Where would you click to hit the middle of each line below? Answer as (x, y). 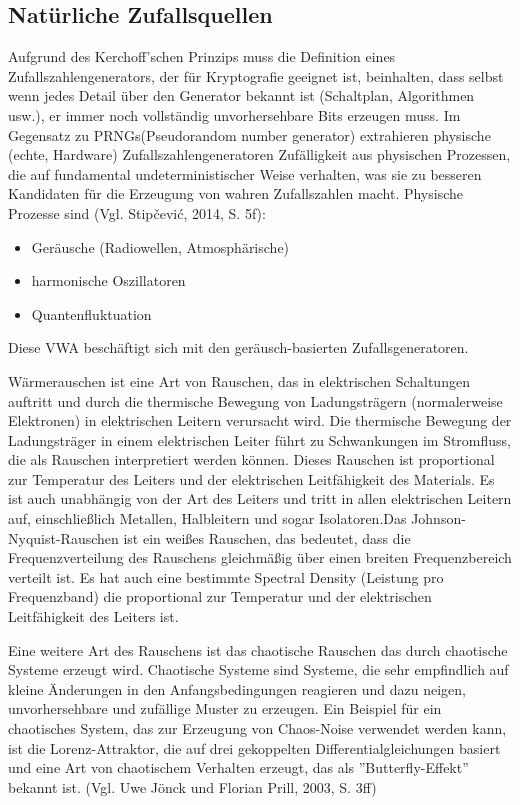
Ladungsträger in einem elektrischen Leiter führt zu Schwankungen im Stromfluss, (260, 439)
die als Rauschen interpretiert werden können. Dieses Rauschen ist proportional (251, 459)
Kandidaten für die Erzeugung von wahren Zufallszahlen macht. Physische (235, 193)
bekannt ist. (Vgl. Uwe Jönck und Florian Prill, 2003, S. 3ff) (192, 786)
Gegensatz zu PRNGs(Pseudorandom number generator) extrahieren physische (249, 134)
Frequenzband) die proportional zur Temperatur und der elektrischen (220, 596)
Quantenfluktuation (91, 313)
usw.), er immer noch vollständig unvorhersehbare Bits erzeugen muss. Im (234, 114)
